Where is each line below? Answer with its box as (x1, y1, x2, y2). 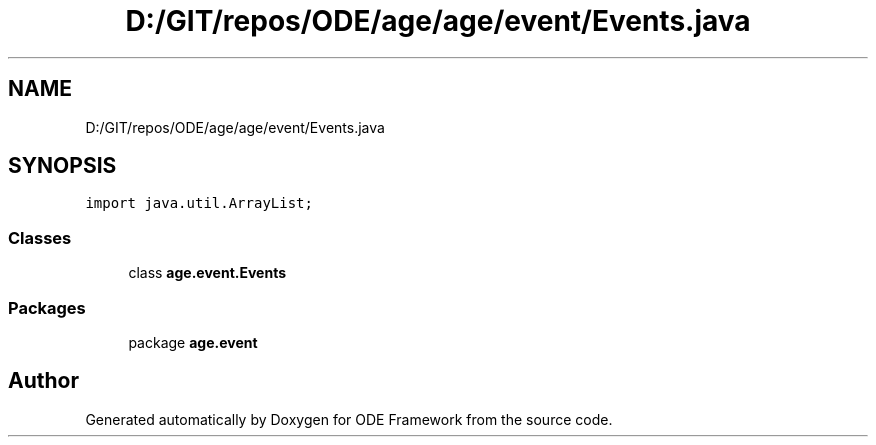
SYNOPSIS (8, 153, 117, 179)
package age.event (128, 333, 258, 351)
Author (8, 368, 79, 394)
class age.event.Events (128, 264, 287, 282)
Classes (8, 227, 72, 248)
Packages (8, 297, 86, 318)
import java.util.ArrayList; (85, 195, 313, 212)
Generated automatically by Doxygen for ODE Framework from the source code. (85, 410, 613, 428)
